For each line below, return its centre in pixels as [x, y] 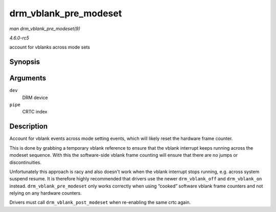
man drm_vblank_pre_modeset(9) [45, 29]
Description [29, 126]
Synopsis [25, 62]
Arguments [28, 78]
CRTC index [35, 112]
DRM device [35, 98]
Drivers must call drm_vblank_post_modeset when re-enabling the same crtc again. [100, 202]
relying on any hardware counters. [45, 193]
